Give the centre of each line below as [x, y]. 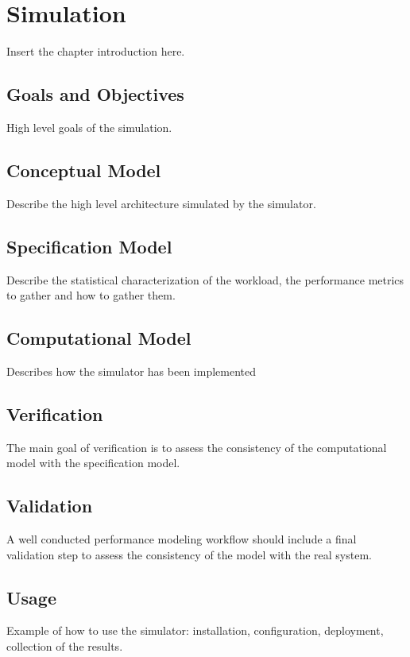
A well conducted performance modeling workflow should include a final [182, 539]
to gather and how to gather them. [91, 295]
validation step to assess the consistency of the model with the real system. [189, 554]
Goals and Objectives [95, 94]
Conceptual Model [84, 170]
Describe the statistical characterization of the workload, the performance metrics [205, 279]
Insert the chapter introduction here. [96, 51]
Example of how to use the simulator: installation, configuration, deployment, [195, 630]
